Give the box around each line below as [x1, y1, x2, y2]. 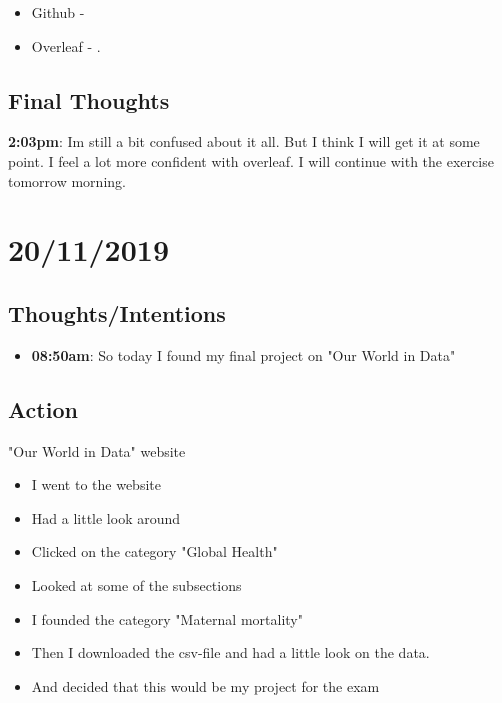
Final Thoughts [8, 84, 170, 115]
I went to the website [31, 474, 161, 495]
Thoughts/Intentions [8, 297, 226, 328]
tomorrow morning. [8, 170, 126, 191]
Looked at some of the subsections [31, 574, 242, 595]
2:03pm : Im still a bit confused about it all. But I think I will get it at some [8, 131, 480, 152]
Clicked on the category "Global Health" [31, 541, 278, 562]
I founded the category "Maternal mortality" [31, 608, 303, 629]
